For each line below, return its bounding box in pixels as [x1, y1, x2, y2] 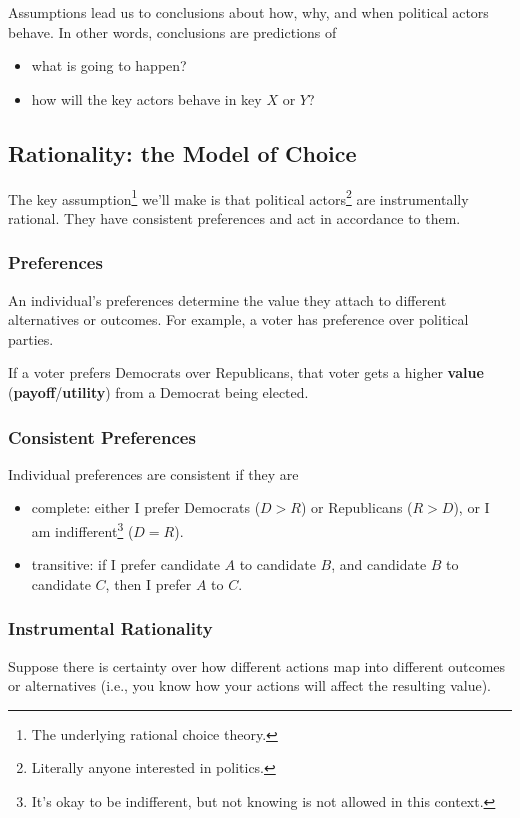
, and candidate [331, 554, 427, 575]
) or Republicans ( [300, 497, 413, 518]
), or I [453, 497, 490, 518]
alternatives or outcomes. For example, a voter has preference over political [8, 309, 469, 330]
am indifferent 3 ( [31, 518, 134, 541]
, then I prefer [105, 573, 192, 594]
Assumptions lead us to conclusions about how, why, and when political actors [8, 2, 489, 22]
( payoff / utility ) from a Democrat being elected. [8, 382, 309, 403]
